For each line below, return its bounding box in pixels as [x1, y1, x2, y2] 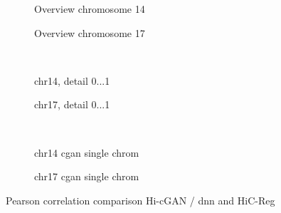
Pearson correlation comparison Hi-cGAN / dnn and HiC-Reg [6, 192, 275, 207]
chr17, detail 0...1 [34, 97, 110, 112]
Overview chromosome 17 [34, 25, 145, 40]
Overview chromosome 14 [34, 1, 145, 16]
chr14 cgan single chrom [34, 145, 139, 160]
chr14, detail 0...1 [34, 73, 110, 88]
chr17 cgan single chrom [34, 169, 139, 184]
